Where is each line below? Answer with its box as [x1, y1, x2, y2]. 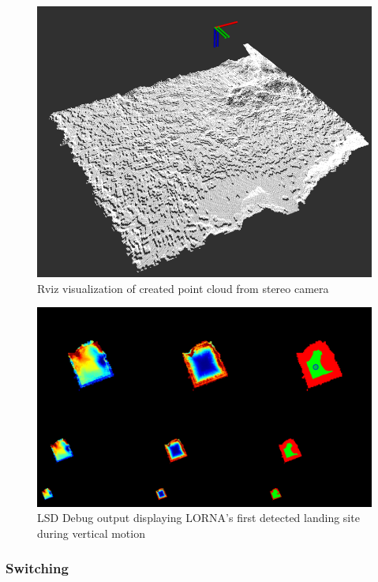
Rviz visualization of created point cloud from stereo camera [37, 280, 329, 296]
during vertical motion [37, 524, 145, 541]
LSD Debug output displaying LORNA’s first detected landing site [37, 509, 360, 526]
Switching [6, 558, 69, 578]
